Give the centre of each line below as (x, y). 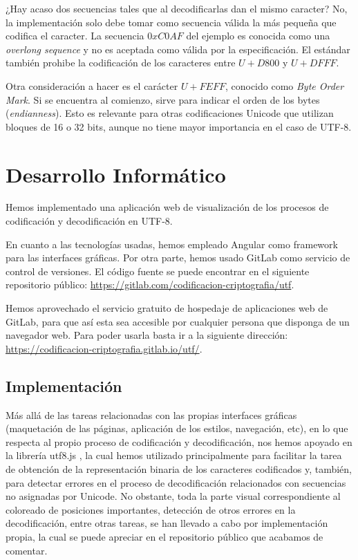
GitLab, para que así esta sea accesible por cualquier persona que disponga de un (178, 321)
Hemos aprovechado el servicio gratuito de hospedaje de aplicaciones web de (167, 308)
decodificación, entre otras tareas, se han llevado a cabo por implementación (167, 523)
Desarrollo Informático (116, 174)
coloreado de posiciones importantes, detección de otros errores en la (151, 509)
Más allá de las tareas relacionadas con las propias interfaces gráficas (151, 414)
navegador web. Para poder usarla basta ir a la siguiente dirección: (147, 335)
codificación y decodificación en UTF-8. (89, 221)
